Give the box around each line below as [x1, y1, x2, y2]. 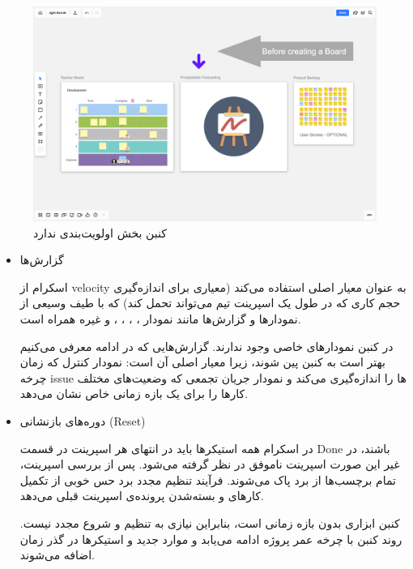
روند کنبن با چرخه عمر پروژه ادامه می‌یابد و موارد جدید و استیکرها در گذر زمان [19, 530, 402, 547]
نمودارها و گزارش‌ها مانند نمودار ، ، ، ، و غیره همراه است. [19, 310, 301, 327]
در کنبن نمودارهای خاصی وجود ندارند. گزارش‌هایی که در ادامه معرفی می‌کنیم [19, 337, 394, 354]
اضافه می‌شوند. [19, 546, 95, 563]
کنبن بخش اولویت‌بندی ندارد [33, 224, 167, 241]
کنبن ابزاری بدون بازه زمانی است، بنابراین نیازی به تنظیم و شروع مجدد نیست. [19, 514, 400, 531]
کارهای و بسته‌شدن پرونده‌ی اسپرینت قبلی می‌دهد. [19, 487, 264, 504]
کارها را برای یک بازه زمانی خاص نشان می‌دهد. [19, 385, 249, 402]
